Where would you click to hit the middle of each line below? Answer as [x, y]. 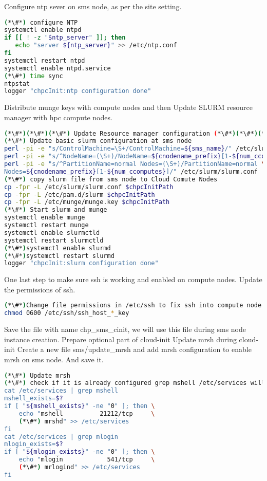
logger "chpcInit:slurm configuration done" [81, 263]
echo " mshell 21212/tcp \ [87, 413]
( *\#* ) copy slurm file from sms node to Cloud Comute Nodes [111, 179]
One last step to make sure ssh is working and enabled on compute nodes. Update [133, 279]
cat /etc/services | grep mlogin [61, 437]
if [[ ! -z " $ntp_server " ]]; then [65, 38]
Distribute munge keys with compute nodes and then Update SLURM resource [129, 107]
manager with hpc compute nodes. [58, 117]
